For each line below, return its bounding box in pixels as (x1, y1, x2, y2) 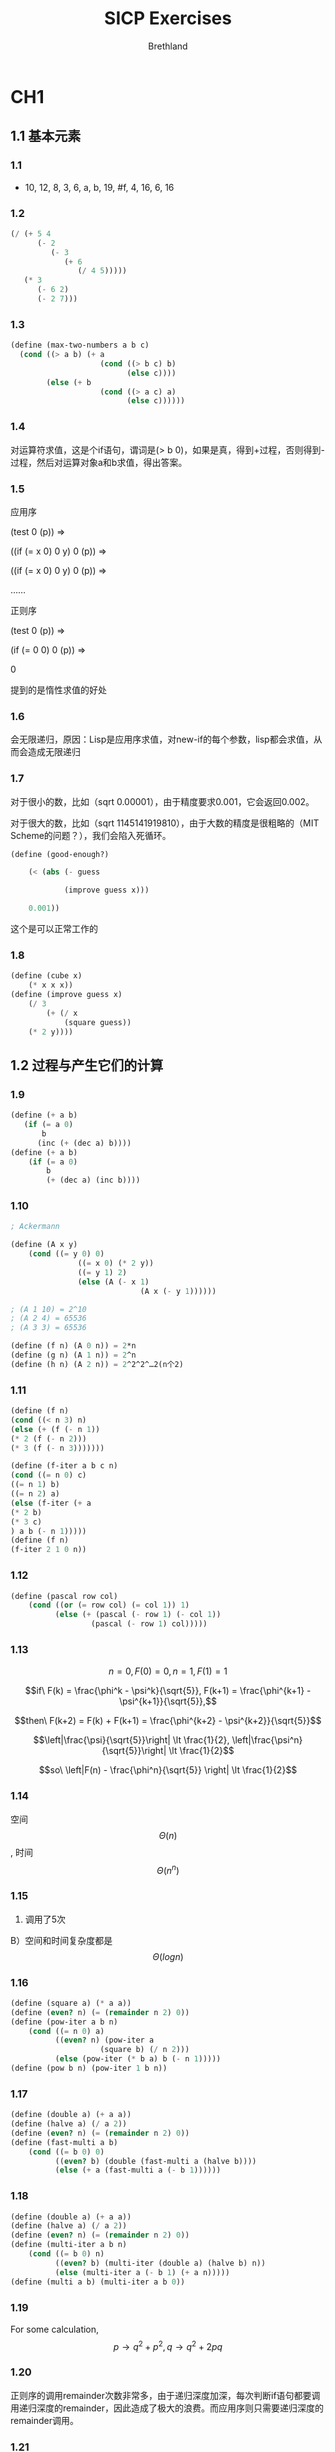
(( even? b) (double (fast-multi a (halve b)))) (54, 2156, 257, 2166)
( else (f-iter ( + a (10, 1498, 92, 1508)
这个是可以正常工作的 (10, 923, 98, 935)
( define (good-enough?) (10, 849, 110, 859)
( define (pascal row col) (10, 1591, 118, 1601)
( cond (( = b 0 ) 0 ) (28, 2147, 105, 2157)
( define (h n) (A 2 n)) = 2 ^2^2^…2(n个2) (10, 1359, 184, 1369)
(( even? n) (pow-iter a (54, 2035, 155, 2046)
